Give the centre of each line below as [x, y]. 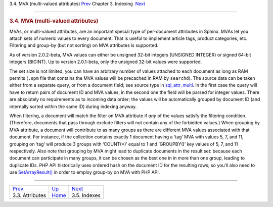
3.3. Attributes [29, 195]
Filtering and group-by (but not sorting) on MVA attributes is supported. [84, 45]
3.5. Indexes [86, 195]
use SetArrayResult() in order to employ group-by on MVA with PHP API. [85, 172]
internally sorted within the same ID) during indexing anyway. [73, 107]
